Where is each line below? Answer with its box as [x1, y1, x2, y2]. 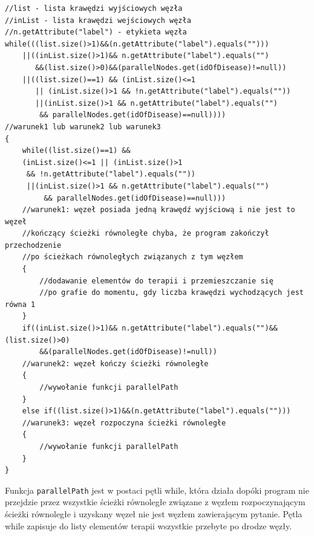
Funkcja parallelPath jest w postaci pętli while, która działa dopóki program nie [5, 483, 309, 496]
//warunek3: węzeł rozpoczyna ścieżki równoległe [22, 418, 226, 427]
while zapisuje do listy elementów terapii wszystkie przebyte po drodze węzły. [5, 519, 292, 532]
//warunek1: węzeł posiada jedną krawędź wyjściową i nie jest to [22, 205, 295, 215]
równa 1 [5, 300, 36, 309]
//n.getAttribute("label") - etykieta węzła [5, 28, 187, 37]
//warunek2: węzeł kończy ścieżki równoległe [22, 359, 209, 368]
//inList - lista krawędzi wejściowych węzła [5, 16, 191, 25]
